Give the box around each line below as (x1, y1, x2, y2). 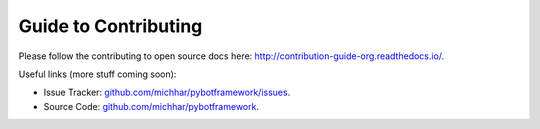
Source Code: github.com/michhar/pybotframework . (43, 100, 260, 112)
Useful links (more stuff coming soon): (18, 68, 177, 80)
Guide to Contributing (18, 15, 203, 37)
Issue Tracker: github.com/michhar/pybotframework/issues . (43, 86, 291, 99)
